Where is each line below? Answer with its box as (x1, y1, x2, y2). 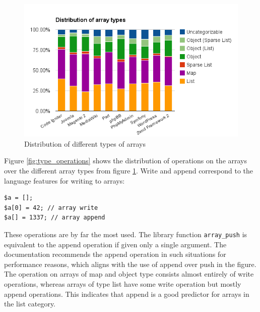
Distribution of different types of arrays (24, 138, 146, 149)
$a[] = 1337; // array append (4, 214, 105, 221)
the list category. (4, 298, 56, 309)
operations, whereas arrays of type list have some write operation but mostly (4, 278, 241, 289)
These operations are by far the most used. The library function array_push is (4, 229, 247, 239)
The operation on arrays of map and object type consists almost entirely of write (4, 269, 254, 279)
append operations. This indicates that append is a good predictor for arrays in (4, 288, 249, 299)
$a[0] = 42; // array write (4, 204, 98, 211)
